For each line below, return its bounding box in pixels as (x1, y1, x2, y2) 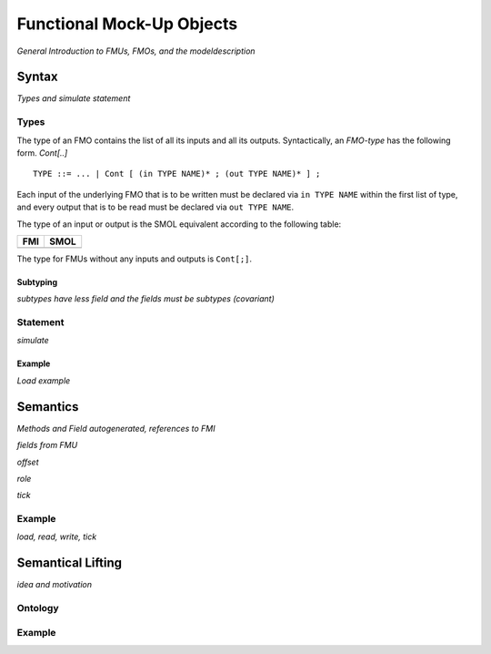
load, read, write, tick (16, 531, 97, 542)
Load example (16, 374, 71, 386)
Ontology (16, 602, 59, 615)
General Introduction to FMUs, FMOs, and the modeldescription (16, 46, 256, 56)
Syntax (16, 69, 58, 85)
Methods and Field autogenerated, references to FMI (16, 423, 215, 434)
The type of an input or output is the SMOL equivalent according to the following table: (16, 219, 342, 230)
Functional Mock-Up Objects (16, 14, 238, 34)
